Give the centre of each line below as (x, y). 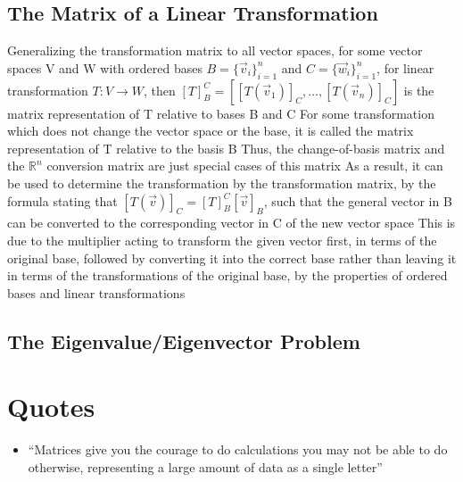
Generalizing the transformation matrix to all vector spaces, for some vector (215, 50)
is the (419, 90)
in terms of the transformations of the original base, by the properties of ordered (227, 275)
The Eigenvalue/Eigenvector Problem (184, 341)
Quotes (51, 407)
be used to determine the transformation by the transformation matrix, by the (222, 183)
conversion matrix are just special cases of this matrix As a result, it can (245, 166)
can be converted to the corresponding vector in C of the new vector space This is (231, 223)
